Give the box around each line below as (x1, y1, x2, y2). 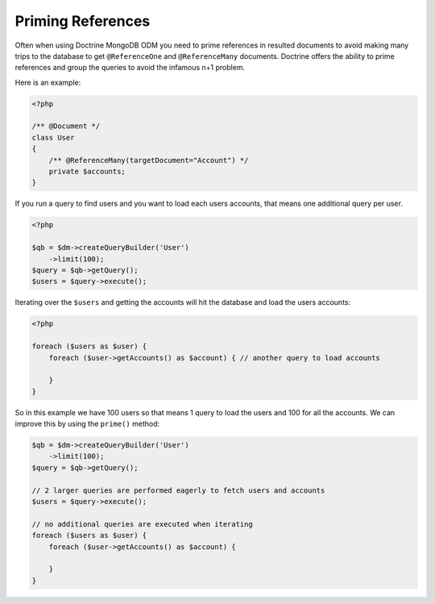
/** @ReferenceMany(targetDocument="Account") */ (48, 156, 249, 165)
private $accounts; (48, 167, 126, 177)
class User (31, 133, 75, 142)
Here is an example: (14, 77, 81, 87)
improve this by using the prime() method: (14, 419, 160, 429)
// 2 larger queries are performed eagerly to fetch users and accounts (31, 485, 325, 495)
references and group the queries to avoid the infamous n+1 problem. (14, 63, 246, 73)
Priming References (14, 12, 151, 30)
